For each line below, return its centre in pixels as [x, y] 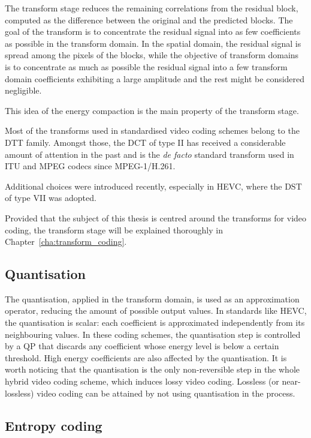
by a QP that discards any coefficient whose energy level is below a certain [142, 346]
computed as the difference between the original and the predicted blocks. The [149, 19]
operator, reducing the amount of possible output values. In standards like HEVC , [156, 310]
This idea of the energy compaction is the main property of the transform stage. [152, 110]
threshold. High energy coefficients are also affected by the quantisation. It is [146, 357]
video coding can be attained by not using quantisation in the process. [166, 393]
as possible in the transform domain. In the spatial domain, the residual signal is [153, 43]
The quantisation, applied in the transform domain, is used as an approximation [152, 298]
